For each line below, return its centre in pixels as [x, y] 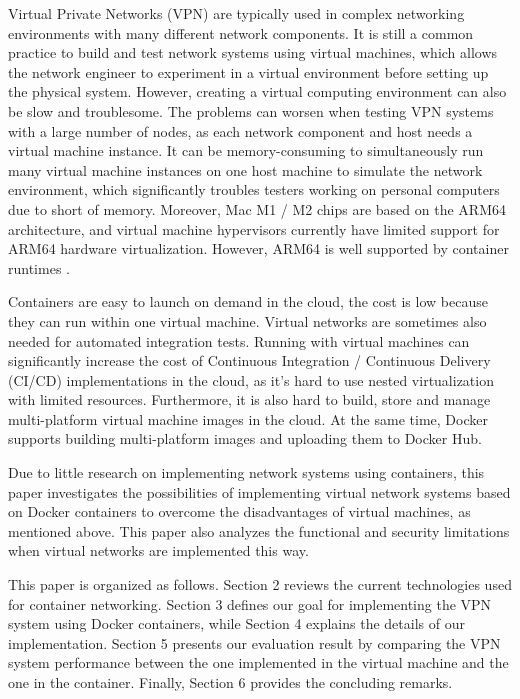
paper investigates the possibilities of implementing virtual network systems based [259, 491]
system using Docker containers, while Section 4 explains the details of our [236, 623]
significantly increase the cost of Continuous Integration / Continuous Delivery [249, 360]
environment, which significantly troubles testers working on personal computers [254, 189]
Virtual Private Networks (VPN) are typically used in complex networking [236, 13]
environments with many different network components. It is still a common [241, 32]
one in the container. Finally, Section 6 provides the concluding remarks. [230, 682]
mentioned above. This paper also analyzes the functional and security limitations [259, 530]
